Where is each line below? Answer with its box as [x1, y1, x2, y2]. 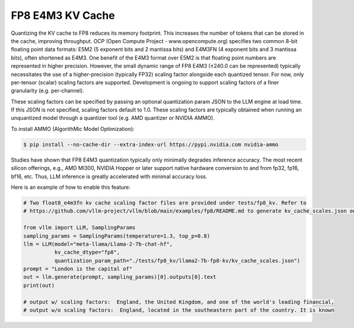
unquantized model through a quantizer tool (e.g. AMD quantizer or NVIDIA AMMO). [11, 114, 215, 122]
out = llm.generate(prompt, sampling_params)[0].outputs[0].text [23, 274, 217, 280]
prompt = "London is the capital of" [23, 265, 133, 273]
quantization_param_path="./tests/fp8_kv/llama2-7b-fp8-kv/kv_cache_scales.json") [54, 257, 300, 264]
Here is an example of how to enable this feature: [11, 183, 131, 191]
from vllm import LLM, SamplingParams [23, 224, 136, 231]
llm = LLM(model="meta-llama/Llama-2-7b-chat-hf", [23, 241, 173, 247]
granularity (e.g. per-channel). [11, 87, 84, 94]
